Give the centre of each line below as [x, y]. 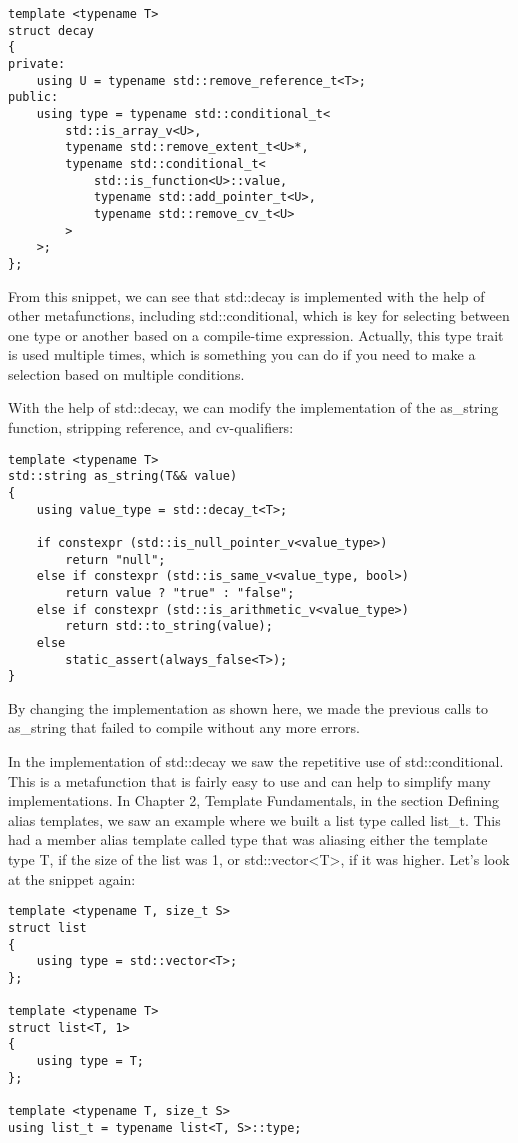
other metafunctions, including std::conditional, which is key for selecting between [259, 315]
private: [37, 63]
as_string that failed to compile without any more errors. [184, 727]
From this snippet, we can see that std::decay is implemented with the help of [246, 295]
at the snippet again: [72, 878]
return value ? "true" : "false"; [180, 592]
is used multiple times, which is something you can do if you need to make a [242, 354]
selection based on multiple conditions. [126, 373]
